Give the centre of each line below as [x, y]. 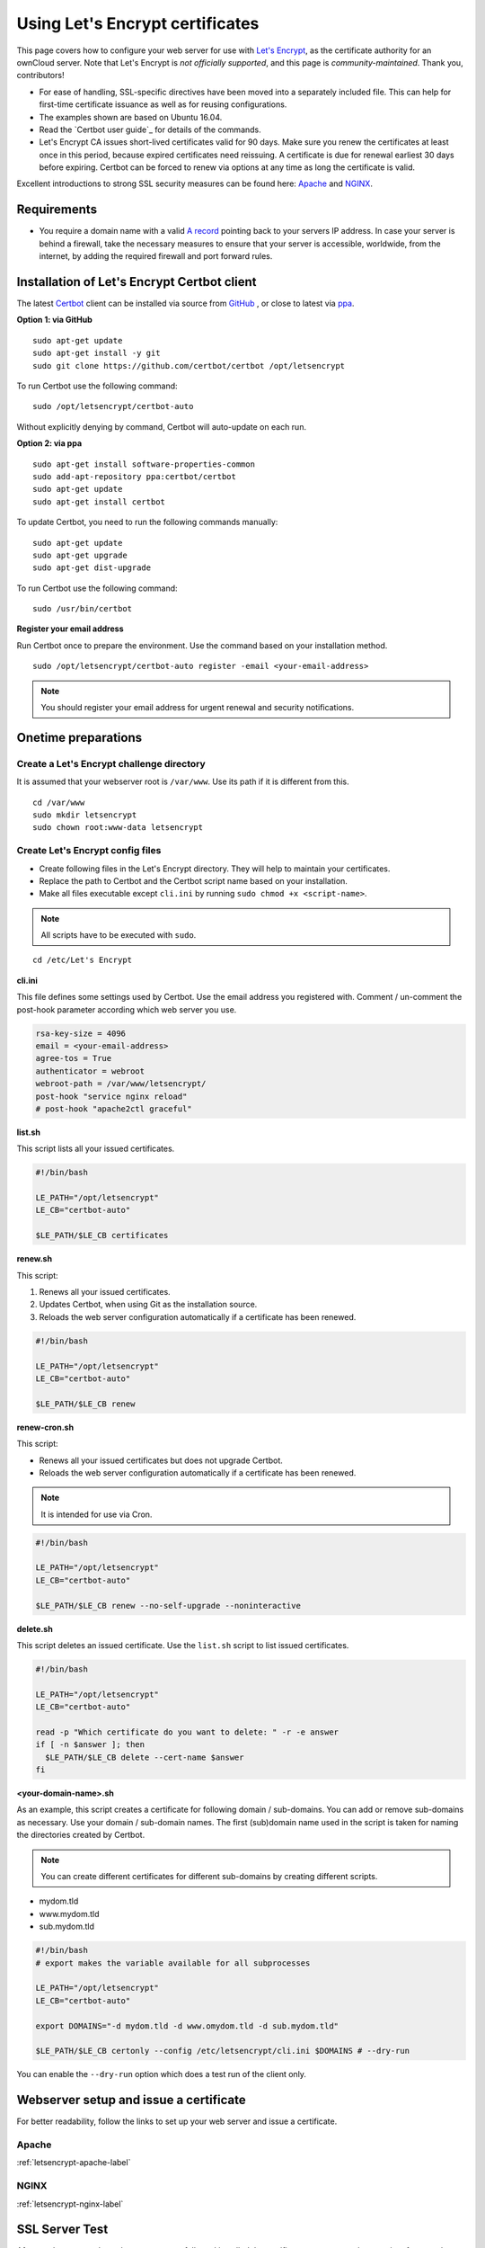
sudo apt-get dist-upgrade [92, 568]
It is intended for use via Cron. [97, 1514]
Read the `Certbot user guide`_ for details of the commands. [150, 129]
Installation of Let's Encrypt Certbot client [137, 282]
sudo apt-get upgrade [80, 555]
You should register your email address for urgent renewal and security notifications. [198, 708]
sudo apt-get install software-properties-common [144, 464]
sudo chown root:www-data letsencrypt [118, 828]
